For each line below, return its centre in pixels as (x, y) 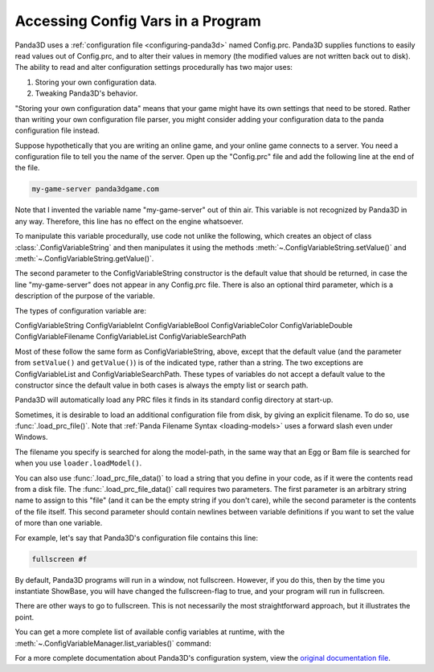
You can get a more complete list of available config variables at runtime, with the (150, 632)
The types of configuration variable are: (80, 310)
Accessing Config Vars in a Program (138, 21)
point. (25, 617)
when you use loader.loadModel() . (78, 463)
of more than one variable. (59, 523)
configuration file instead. (57, 131)
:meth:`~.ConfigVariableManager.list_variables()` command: (113, 643)
